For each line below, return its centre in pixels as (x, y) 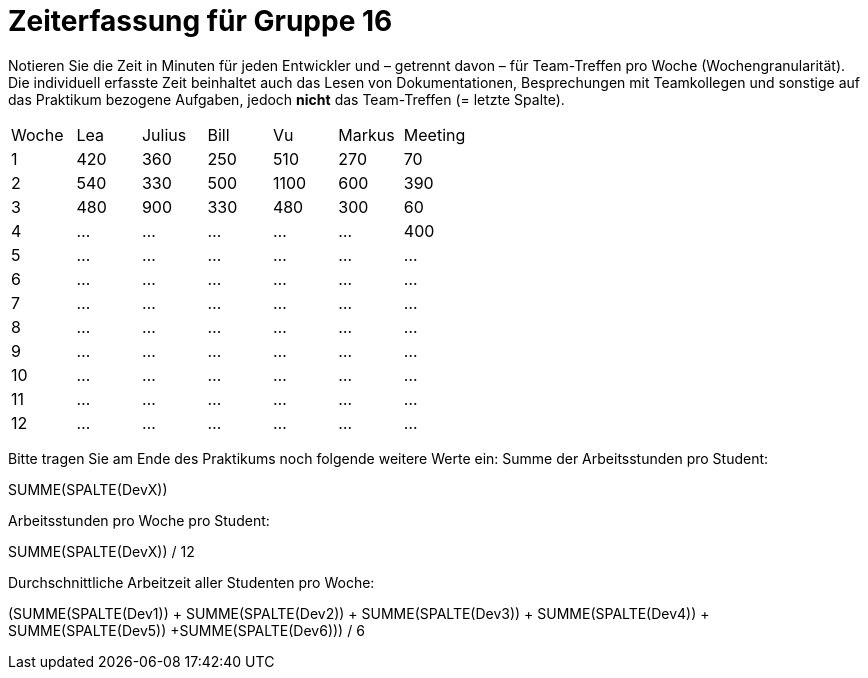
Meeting (434, 134)
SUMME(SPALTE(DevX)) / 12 (101, 551)
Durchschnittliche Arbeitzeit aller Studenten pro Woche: (191, 582)
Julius (164, 134)
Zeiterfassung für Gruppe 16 (200, 21)
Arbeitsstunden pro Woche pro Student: (139, 520)
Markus (366, 134)
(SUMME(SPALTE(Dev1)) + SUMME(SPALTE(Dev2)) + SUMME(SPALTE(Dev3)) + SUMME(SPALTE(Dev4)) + (359, 613)
